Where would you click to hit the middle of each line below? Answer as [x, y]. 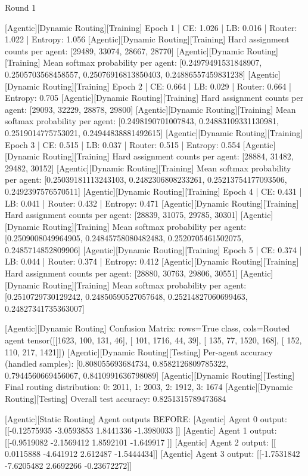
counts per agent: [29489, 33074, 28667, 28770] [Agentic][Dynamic [125, 50]
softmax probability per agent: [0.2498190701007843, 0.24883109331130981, [142, 121]
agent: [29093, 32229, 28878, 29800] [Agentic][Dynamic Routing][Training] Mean [150, 109]
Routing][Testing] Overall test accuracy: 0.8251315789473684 [116, 398]
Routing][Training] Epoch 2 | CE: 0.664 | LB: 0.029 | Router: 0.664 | [167, 86]
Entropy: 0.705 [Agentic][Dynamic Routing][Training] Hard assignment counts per [154, 98]
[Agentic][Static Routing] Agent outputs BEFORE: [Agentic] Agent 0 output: [146, 418]
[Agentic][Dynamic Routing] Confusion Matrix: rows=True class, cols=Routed [147, 328]
